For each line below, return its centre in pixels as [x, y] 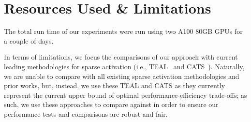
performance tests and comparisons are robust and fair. [86, 114]
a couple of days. [29, 40]
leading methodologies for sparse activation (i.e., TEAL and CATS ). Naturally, [124, 66]
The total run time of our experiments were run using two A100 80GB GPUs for [123, 31]
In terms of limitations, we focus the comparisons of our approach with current [121, 57]
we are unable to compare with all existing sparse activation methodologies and [122, 76]
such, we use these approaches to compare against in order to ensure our [111, 104]
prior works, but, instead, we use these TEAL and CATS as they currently [115, 85]
